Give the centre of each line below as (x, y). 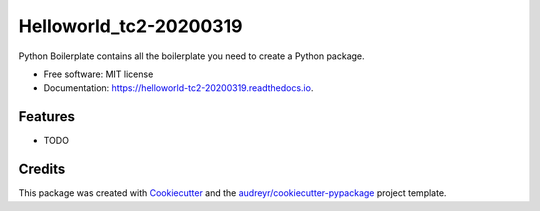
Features (46, 116)
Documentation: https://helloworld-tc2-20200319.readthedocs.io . (178, 88)
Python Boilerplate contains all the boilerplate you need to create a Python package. (191, 56)
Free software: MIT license (98, 74)
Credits (42, 169)
